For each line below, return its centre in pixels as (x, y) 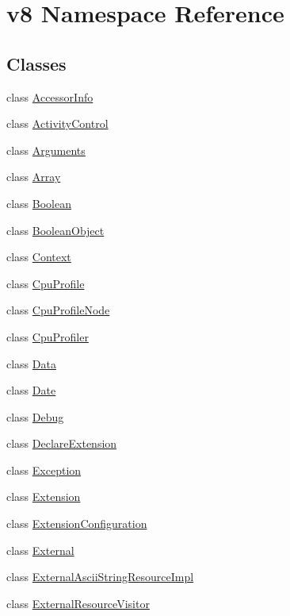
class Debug (35, 416)
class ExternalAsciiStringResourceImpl (100, 577)
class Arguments (46, 150)
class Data (31, 363)
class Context (39, 257)
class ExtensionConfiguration (77, 524)
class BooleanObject (55, 230)
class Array (34, 177)
